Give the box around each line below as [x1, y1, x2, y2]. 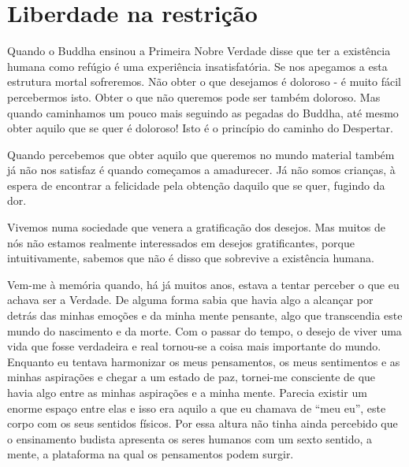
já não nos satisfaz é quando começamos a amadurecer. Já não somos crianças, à [7, 161, 396, 178]
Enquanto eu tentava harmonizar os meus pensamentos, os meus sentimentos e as [7, 353, 400, 369]
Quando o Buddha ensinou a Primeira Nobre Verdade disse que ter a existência [7, 43, 391, 59]
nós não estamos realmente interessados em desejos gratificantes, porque [7, 234, 355, 250]
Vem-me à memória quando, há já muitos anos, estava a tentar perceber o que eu [7, 276, 400, 292]
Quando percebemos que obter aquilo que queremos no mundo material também [7, 146, 395, 162]
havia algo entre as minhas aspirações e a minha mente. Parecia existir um [7, 384, 367, 400]
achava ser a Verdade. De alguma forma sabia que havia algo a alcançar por [7, 291, 374, 308]
